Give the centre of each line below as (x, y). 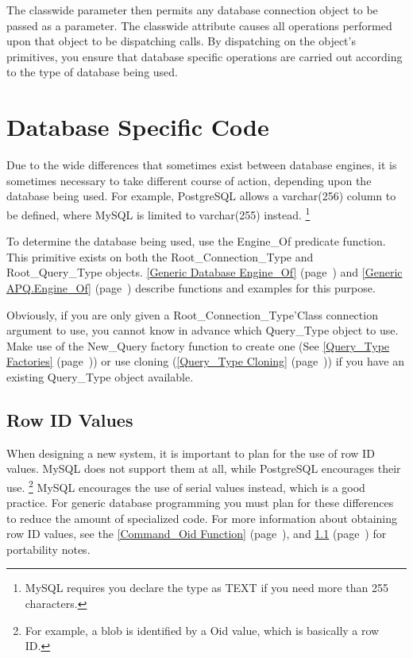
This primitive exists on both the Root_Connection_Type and (160, 256)
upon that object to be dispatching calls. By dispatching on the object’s (181, 41)
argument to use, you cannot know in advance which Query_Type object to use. (203, 330)
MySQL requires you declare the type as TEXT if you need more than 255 (207, 588)
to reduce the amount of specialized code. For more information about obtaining (202, 518)
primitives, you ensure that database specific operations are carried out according (205, 56)
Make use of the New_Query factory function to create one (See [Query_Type (198, 345)
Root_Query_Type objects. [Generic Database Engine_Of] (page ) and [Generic (205, 272)
